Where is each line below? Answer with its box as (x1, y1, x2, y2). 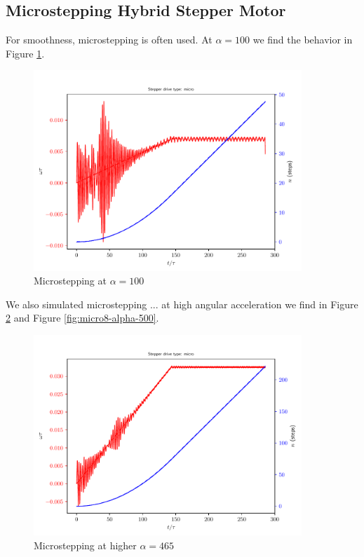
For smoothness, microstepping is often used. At (6, 32, 213, 47)
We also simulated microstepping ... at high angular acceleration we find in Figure (6, 296, 358, 311)
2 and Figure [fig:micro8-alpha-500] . (6, 310, 159, 325)
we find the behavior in (252, 32, 353, 47)
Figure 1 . (6, 46, 45, 60)
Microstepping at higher (34, 537, 137, 552)
